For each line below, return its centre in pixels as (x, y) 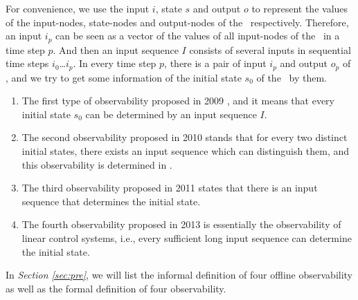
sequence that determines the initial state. (111, 201)
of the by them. (292, 77)
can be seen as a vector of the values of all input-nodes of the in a (198, 36)
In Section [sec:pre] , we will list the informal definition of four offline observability (179, 275)
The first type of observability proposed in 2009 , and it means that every (178, 101)
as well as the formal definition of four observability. (116, 288)
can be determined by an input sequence (171, 114)
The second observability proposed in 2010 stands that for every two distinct (185, 137)
